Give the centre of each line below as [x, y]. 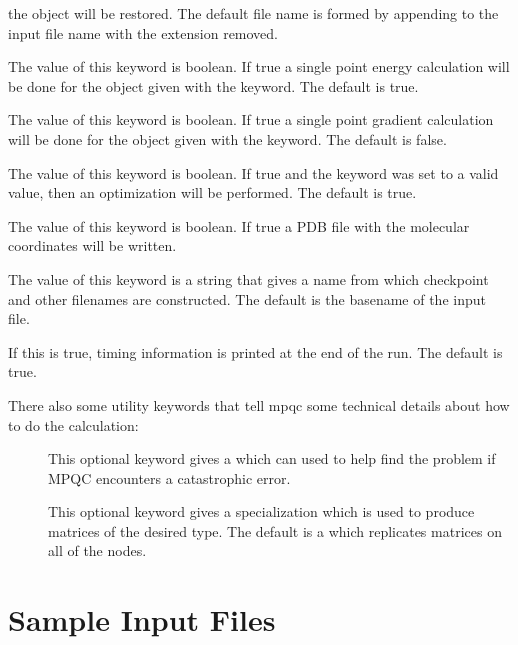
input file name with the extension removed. [143, 32]
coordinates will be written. [92, 245]
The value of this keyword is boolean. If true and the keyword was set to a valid [253, 172]
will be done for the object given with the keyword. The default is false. [227, 138]
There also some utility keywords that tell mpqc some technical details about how [259, 404]
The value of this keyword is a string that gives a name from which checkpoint [248, 278]
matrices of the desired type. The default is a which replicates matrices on [275, 530]
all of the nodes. [97, 550]
